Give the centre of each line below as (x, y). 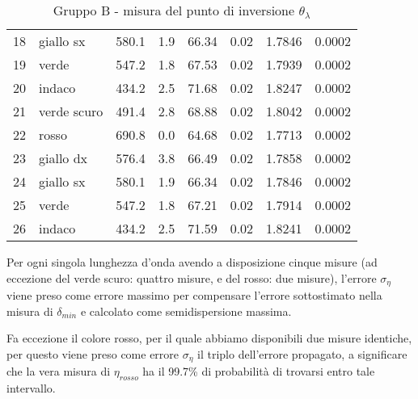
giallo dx (63, 158)
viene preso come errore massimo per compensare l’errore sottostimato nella (194, 295)
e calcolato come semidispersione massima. (186, 311)
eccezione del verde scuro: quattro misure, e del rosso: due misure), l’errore (192, 277)
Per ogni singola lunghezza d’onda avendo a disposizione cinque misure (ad (192, 262)
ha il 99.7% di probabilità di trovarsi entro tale (259, 371)
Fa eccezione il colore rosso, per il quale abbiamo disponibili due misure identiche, (209, 338)
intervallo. (31, 388)
